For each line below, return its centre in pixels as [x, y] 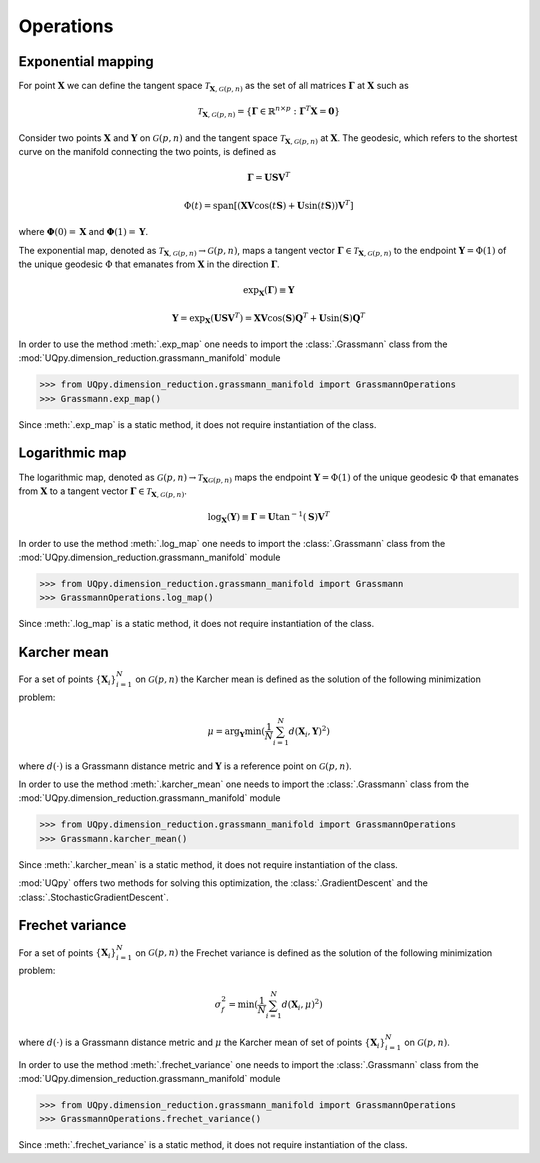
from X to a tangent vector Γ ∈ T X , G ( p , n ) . [102, 492]
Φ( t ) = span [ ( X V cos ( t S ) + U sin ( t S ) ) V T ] [268, 204]
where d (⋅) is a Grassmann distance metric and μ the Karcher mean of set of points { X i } [202, 1043]
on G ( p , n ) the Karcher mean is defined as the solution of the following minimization [308, 679]
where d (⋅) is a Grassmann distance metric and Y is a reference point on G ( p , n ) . [185, 766]
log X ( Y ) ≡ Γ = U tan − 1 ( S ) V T [268, 517]
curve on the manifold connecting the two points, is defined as [147, 152]
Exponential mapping [86, 61]
